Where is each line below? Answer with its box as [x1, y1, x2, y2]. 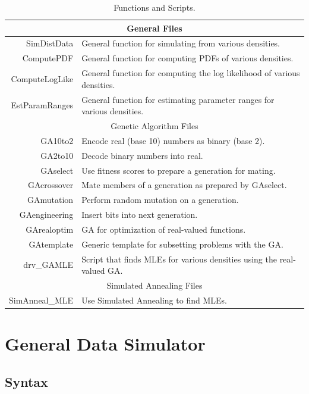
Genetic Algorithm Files [111, 120, 198, 132]
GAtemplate [29, 237, 74, 250]
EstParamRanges [11, 99, 74, 111]
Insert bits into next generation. [81, 208, 198, 221]
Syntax [5, 372, 48, 390]
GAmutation [27, 193, 74, 206]
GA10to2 [40, 134, 74, 146]
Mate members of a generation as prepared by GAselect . [81, 179, 287, 191]
